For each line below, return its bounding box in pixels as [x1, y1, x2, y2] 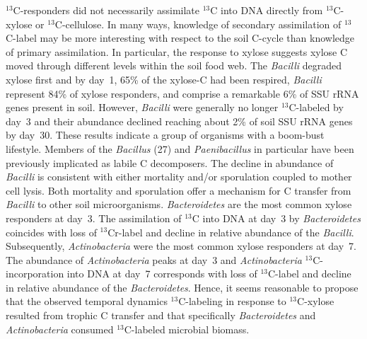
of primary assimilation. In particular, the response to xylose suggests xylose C [6, 44, 348, 59]
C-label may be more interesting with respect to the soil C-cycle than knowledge [6, 30, 355, 45]
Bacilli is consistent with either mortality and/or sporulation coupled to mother [6, 169, 352, 184]
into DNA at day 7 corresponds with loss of [66, 266, 257, 281]
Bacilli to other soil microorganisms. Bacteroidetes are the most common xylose [6, 197, 352, 212]
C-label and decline [267, 266, 351, 281]
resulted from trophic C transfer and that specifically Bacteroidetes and [6, 308, 316, 323]
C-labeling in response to [178, 294, 286, 309]
